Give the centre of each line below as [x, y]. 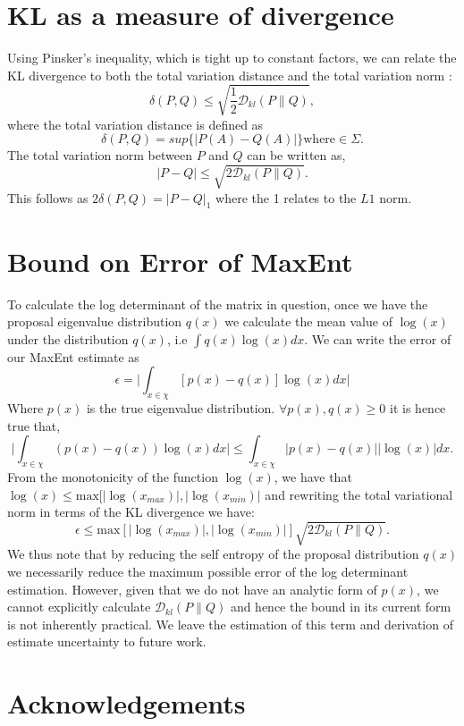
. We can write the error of [378, 338]
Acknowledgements [127, 703]
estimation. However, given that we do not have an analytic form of [192, 589]
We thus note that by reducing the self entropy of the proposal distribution [213, 554]
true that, [34, 425]
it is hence [418, 408]
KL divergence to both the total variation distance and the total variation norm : [230, 75]
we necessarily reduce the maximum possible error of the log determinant [208, 571]
